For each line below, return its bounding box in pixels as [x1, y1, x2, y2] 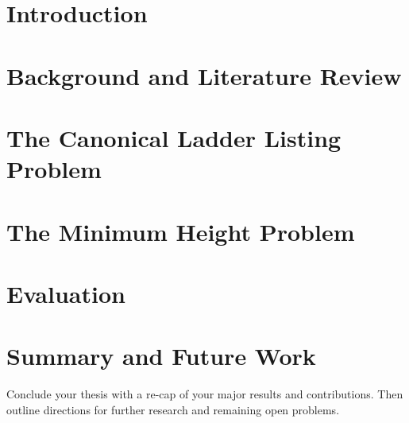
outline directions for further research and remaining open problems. [6, 401, 340, 417]
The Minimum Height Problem [6, 215, 355, 247]
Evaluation [6, 277, 125, 309]
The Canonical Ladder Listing [6, 121, 341, 153]
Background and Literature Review [6, 59, 402, 91]
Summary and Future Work [6, 340, 316, 372]
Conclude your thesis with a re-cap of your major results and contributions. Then [6, 386, 403, 402]
